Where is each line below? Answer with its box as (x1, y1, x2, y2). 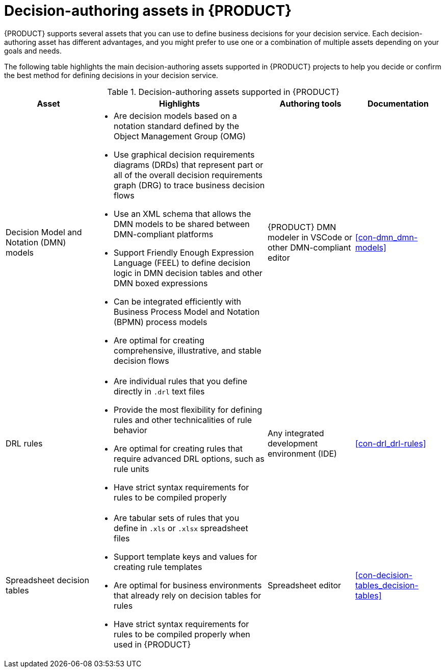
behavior (114, 425, 147, 435)
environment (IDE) (268, 448, 337, 459)
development (268, 438, 318, 449)
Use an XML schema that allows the (114, 208, 251, 219)
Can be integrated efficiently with (114, 296, 242, 307)
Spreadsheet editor (268, 580, 342, 590)
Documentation (367, 98, 429, 109)
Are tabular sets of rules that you (114, 512, 240, 523)
